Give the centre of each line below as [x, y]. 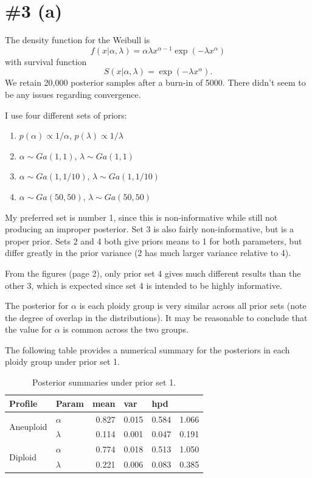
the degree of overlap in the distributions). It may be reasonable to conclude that [156, 317]
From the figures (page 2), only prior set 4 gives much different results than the [153, 273]
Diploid [23, 456]
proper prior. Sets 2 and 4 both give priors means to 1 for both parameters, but [154, 241]
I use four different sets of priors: [66, 115]
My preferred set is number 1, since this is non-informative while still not [141, 217]
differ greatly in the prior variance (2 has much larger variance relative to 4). [148, 253]
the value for [29, 329]
